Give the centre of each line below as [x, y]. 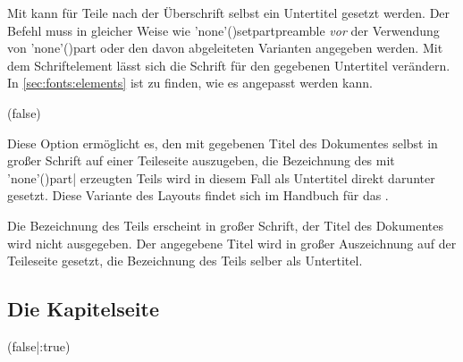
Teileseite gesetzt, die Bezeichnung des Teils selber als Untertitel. [185, 261]
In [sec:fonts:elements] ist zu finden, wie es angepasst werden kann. [190, 83]
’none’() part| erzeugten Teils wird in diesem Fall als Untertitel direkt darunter [221, 177]
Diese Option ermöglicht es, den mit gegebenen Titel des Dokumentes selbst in [223, 143]
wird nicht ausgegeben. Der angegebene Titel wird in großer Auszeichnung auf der [232, 243]
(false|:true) [39, 345]
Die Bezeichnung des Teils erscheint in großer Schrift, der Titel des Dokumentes [225, 225]
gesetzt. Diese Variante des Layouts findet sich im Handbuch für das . [198, 195]
